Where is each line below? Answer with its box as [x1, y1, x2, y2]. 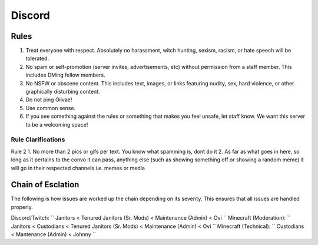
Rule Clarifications [11, 135, 65, 144]
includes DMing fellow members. [25, 71, 105, 79]
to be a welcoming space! [25, 121, 88, 128]
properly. [11, 203, 33, 210]
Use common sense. [25, 104, 76, 111]
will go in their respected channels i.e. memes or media [11, 164, 145, 171]
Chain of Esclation [11, 180, 79, 190]
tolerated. [25, 55, 49, 62]
